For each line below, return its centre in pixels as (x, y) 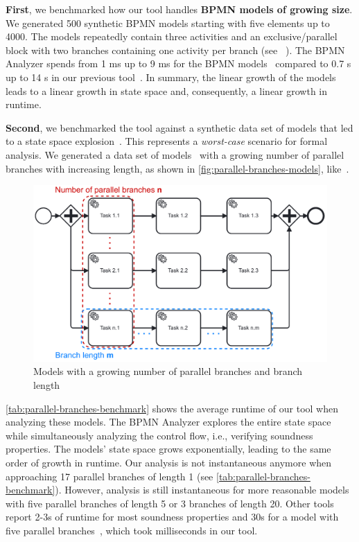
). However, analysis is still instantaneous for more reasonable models (202, 490)
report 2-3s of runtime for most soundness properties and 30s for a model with (172, 517)
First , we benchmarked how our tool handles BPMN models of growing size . (179, 9)
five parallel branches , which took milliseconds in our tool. (132, 530)
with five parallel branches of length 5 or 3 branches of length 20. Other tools (170, 503)
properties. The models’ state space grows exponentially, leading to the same (168, 449)
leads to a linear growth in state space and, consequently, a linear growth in (167, 90)
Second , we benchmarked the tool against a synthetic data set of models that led (179, 127)
